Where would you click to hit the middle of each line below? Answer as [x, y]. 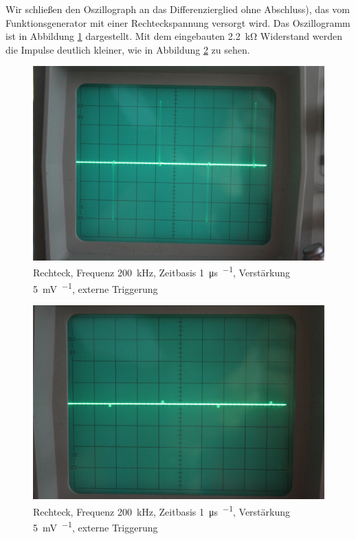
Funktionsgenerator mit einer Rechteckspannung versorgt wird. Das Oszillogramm [178, 22]
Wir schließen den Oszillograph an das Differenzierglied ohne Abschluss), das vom [178, 9]
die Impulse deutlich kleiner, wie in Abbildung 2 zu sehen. [128, 49]
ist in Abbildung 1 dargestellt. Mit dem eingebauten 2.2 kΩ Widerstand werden [174, 36]
